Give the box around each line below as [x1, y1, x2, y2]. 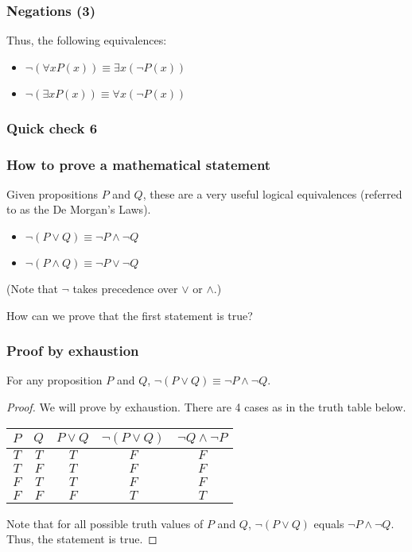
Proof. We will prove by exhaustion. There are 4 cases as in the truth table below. [6, 399, 406, 415]
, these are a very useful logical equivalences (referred [142, 185, 402, 202]
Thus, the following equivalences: [6, 32, 167, 48]
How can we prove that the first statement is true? [6, 307, 253, 323]
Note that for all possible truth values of [6, 515, 204, 531]
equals [313, 515, 344, 531]
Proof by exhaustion [6, 341, 139, 361]
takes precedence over [72, 280, 178, 297]
